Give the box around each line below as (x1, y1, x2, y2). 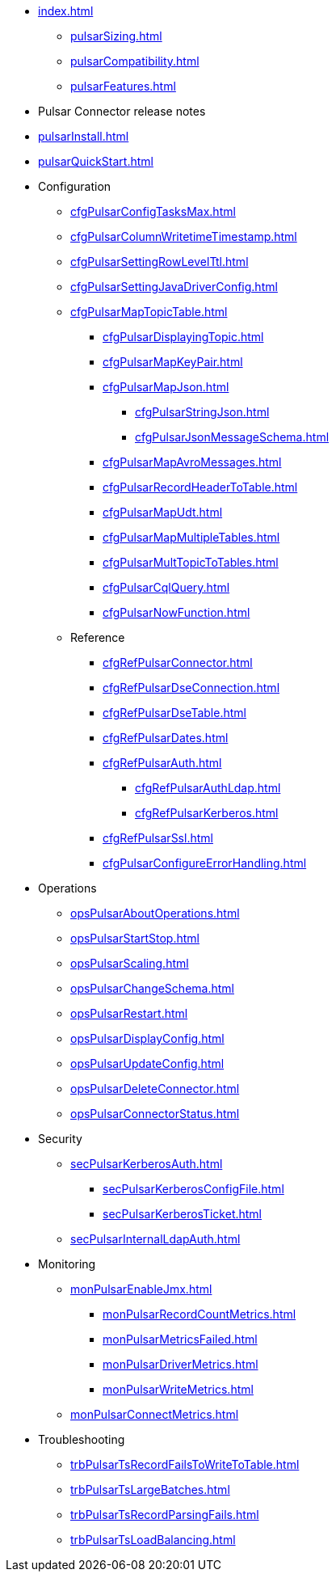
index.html (38, 4, 94, 18)
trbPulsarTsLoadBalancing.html (70, 1533, 236, 1546)
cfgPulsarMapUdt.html (103, 505, 223, 519)
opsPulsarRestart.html (70, 1006, 188, 1020)
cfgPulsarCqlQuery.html (103, 580, 230, 594)
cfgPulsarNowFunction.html (103, 605, 250, 619)
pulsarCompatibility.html (70, 54, 199, 68)
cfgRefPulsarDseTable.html (103, 706, 246, 719)
